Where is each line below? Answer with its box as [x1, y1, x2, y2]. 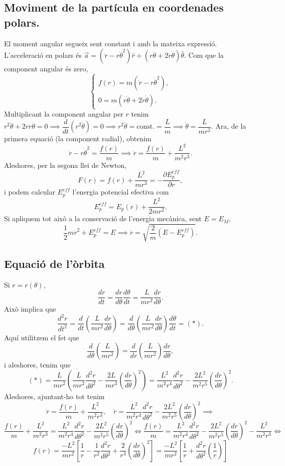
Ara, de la [215, 121, 246, 131]
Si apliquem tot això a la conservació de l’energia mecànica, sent [4, 213, 202, 224]
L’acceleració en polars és [4, 50, 82, 60]
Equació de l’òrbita [4, 255, 105, 271]
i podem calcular [4, 187, 55, 197]
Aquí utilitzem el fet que [4, 332, 79, 342]
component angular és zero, [4, 63, 88, 74]
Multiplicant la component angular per [4, 109, 123, 119]
